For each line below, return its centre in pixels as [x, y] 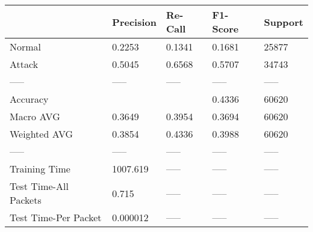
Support [284, 22]
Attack [24, 64]
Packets [26, 200]
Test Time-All [39, 186]
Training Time [40, 169]
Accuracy [29, 99]
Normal [26, 47]
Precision [134, 22]
